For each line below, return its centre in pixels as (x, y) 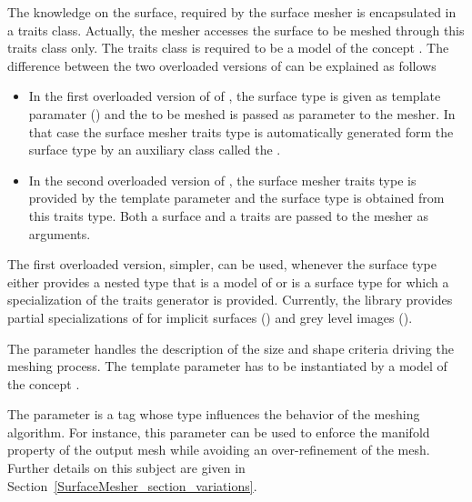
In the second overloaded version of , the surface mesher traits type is (222, 180)
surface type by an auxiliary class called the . (155, 150)
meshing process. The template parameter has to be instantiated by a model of (227, 366)
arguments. (60, 233)
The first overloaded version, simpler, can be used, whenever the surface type (222, 264)
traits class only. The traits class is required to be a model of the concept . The (228, 48)
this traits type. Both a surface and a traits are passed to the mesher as (229, 215)
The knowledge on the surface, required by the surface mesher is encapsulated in (232, 12)
